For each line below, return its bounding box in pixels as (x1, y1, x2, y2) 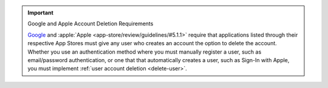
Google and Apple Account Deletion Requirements (27, 20, 154, 27)
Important (27, 9, 54, 16)
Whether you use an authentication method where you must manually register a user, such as (27, 48, 262, 55)
